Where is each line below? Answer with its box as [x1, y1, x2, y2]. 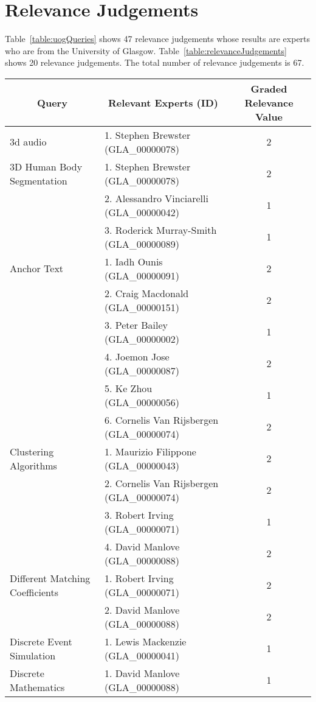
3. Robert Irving [104, 507, 174, 522]
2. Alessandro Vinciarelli [104, 191, 208, 205]
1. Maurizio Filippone [104, 444, 196, 458]
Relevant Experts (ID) [108, 95, 218, 110]
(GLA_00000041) [104, 648, 179, 662]
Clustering [10, 444, 54, 458]
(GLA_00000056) [104, 395, 179, 409]
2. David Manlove [104, 602, 180, 617]
